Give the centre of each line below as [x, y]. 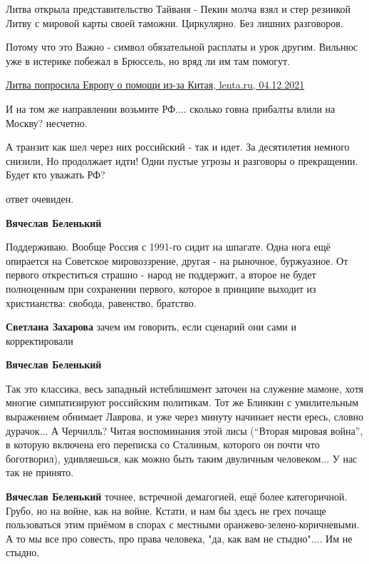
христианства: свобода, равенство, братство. [101, 302]
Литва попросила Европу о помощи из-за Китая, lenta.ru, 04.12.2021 [155, 85]
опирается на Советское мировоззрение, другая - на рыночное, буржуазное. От [177, 260]
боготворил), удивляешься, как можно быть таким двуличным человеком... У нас [182, 458]
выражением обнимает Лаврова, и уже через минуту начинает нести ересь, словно [185, 417]
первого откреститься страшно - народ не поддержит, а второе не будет [161, 275]
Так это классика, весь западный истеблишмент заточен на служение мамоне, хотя [185, 388]
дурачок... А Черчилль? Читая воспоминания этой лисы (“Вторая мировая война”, [184, 430]
